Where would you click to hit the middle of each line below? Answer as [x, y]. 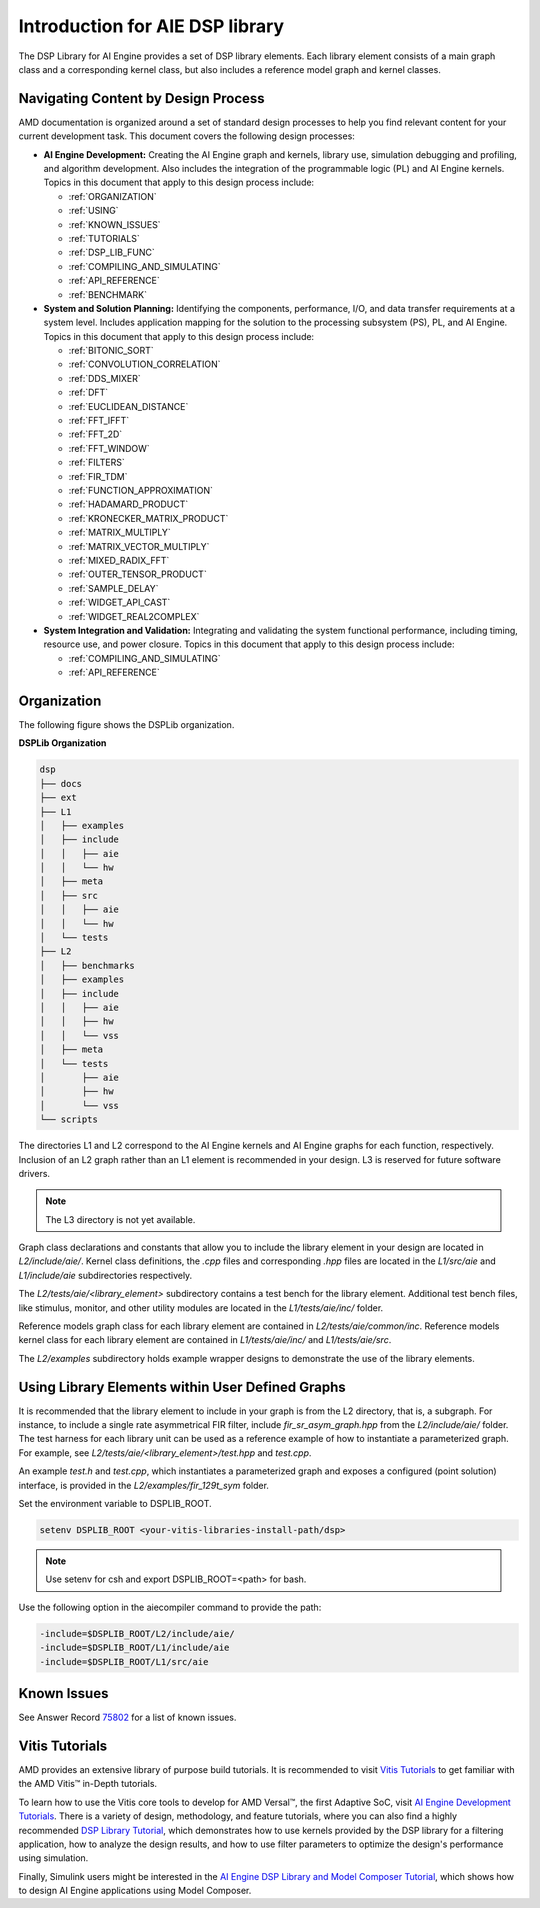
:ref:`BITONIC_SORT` [111, 351]
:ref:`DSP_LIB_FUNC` [111, 252]
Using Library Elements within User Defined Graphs [182, 1386]
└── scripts [69, 1119]
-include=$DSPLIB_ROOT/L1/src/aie [124, 1661]
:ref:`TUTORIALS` [104, 238]
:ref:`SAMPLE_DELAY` [113, 588]
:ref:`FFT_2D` [95, 434]
